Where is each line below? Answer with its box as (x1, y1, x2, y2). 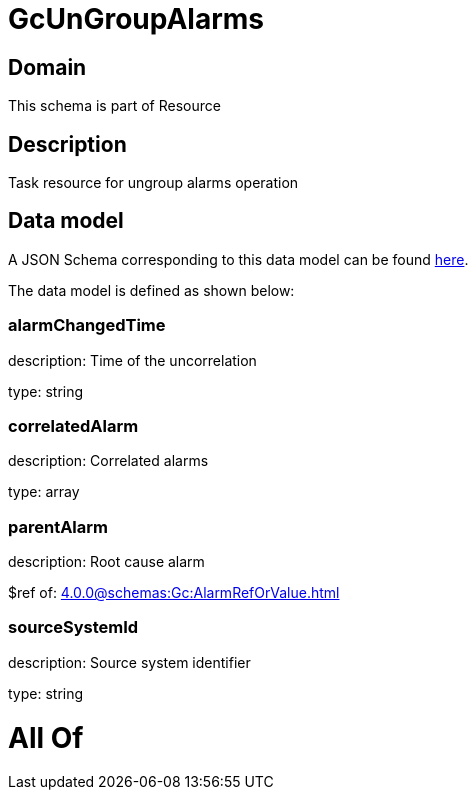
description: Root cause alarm (8, 553, 205, 571)
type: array (8, 483, 80, 501)
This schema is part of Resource (8, 97, 221, 115)
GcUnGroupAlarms (8, 2, 265, 36)
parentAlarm (8, 516, 109, 537)
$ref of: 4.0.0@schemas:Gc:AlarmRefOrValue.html (8, 584, 340, 602)
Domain (8, 54, 87, 80)
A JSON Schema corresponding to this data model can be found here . (8, 250, 469, 268)
